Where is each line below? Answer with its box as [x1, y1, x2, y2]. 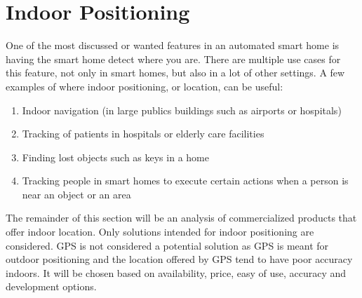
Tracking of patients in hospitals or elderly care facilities [22, 126, 264, 141]
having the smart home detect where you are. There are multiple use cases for [6, 51, 341, 66]
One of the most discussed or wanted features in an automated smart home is [6, 38, 340, 53]
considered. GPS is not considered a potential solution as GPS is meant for [6, 238, 329, 252]
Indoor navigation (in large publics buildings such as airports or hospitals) [22, 102, 342, 117]
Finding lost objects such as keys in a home [22, 149, 209, 164]
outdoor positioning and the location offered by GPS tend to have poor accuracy [6, 252, 353, 266]
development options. [6, 279, 97, 294]
